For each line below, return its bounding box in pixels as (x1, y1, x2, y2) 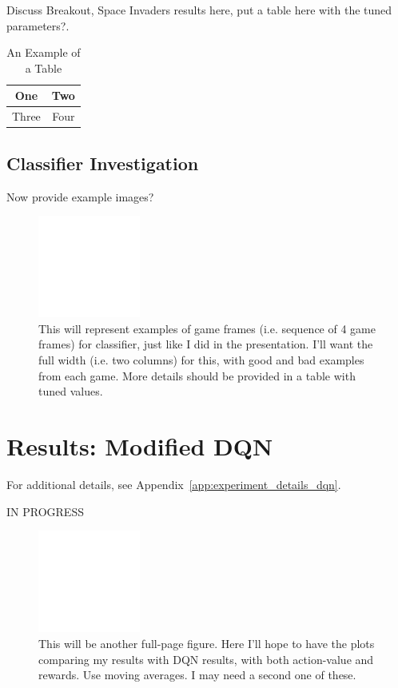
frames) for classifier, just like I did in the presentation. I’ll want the (38, 336, 373, 352)
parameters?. (6, 17, 70, 34)
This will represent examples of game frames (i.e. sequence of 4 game (38, 320, 376, 336)
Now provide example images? (6, 188, 154, 205)
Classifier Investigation (6, 150, 199, 175)
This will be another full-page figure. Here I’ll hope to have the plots (38, 634, 375, 651)
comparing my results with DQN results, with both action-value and (38, 650, 374, 667)
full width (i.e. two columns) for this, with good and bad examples (38, 352, 364, 368)
